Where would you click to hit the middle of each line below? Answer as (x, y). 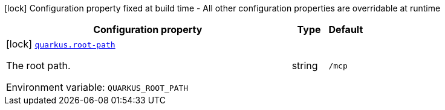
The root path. (38, 66)
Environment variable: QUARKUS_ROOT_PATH (97, 87)
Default (346, 29)
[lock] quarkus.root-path (61, 44)
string (305, 66)
